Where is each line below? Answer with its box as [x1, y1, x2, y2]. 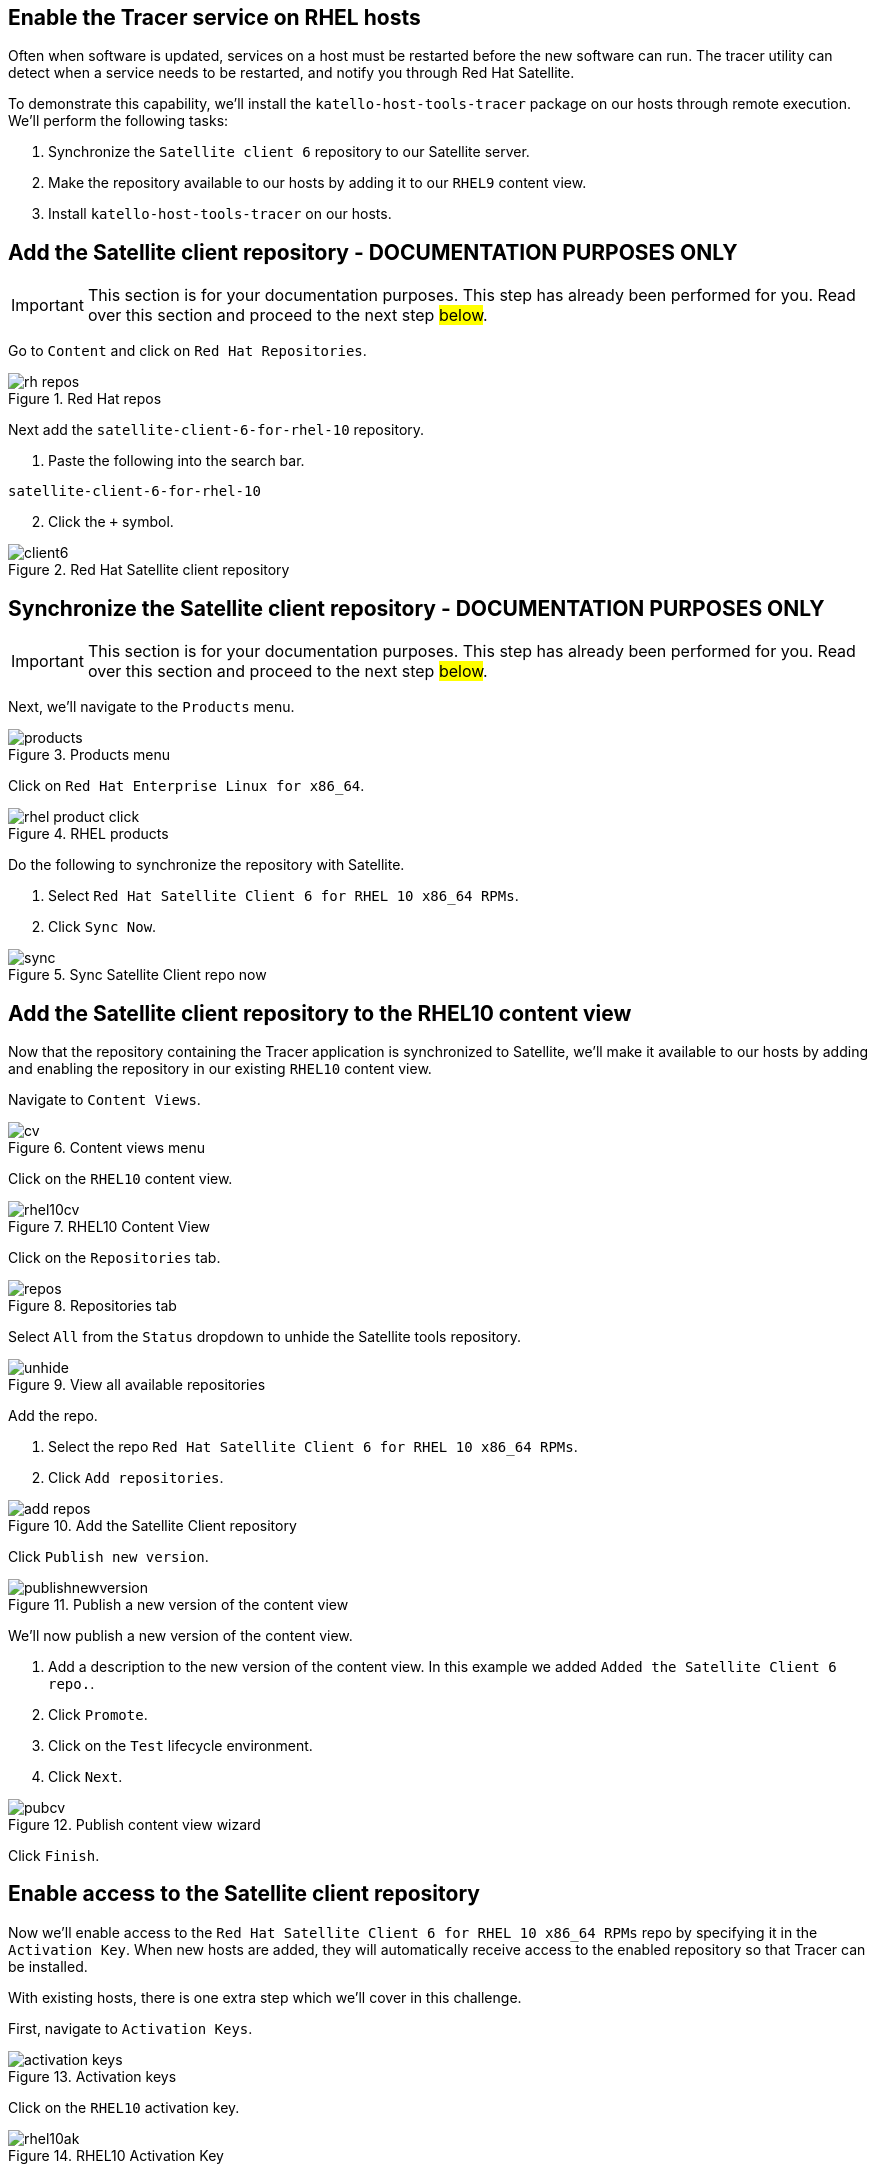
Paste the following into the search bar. [48, 452, 305, 470]
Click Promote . [48, 1705, 148, 1723]
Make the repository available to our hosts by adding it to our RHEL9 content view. [48, 174, 587, 192]
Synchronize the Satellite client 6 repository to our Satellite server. [48, 143, 530, 161]
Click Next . [48, 1767, 123, 1785]
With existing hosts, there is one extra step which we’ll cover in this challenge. [8, 1988, 522, 2006]
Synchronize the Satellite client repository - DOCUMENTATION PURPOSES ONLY [8, 595, 825, 621]
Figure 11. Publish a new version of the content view [8, 1595, 349, 1613]
